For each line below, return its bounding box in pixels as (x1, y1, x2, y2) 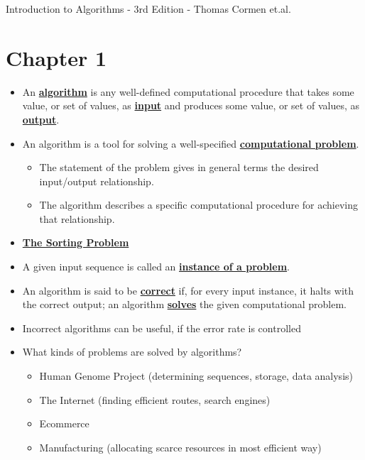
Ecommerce (39, 416, 89, 431)
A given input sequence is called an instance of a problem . (22, 259, 290, 274)
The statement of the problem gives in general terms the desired (39, 160, 319, 175)
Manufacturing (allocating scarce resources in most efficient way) (39, 439, 322, 454)
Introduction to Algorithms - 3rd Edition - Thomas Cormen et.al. (6, 1, 291, 16)
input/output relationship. (39, 173, 154, 188)
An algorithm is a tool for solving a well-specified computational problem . (22, 136, 359, 150)
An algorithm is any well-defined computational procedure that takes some (22, 84, 354, 99)
